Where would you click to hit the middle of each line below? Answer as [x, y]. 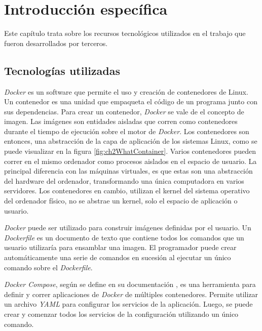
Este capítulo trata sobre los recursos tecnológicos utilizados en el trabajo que [125, 33]
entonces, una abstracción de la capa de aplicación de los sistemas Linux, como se [131, 141]
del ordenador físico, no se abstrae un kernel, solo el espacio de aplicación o [121, 201]
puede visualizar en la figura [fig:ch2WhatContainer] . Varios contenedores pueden [130, 151]
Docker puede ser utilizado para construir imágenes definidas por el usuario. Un [128, 227]
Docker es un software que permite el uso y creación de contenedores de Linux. [126, 91]
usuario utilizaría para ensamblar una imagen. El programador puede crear [120, 247]
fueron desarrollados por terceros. [56, 43]
